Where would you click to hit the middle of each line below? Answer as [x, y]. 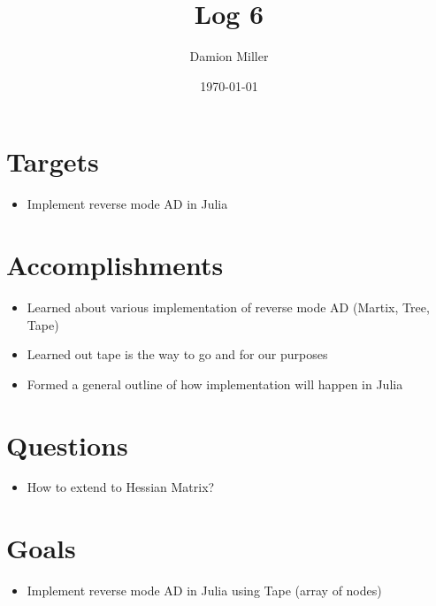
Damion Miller [229, 56]
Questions [67, 445]
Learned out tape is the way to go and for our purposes [177, 354]
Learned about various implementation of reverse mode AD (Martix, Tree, [228, 307]
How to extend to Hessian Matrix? [121, 487]
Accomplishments [115, 265]
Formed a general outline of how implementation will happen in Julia [215, 384]
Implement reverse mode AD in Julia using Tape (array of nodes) [204, 591]
